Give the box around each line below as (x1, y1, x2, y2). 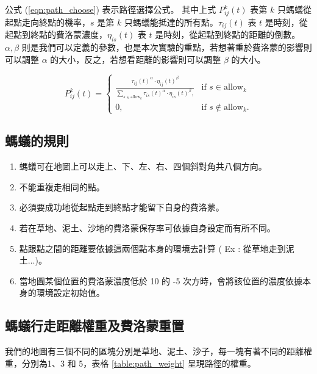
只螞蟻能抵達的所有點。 (124, 15, 218, 28)
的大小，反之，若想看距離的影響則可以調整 (50, 52, 221, 65)
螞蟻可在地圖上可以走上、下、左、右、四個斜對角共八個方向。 (19, 160, 267, 173)
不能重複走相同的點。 (19, 180, 105, 193)
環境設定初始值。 (36, 286, 105, 299)
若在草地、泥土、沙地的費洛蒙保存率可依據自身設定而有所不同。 (19, 221, 276, 234)
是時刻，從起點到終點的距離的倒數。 (155, 28, 301, 41)
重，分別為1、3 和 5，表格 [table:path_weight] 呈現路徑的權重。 (5, 356, 256, 369)
